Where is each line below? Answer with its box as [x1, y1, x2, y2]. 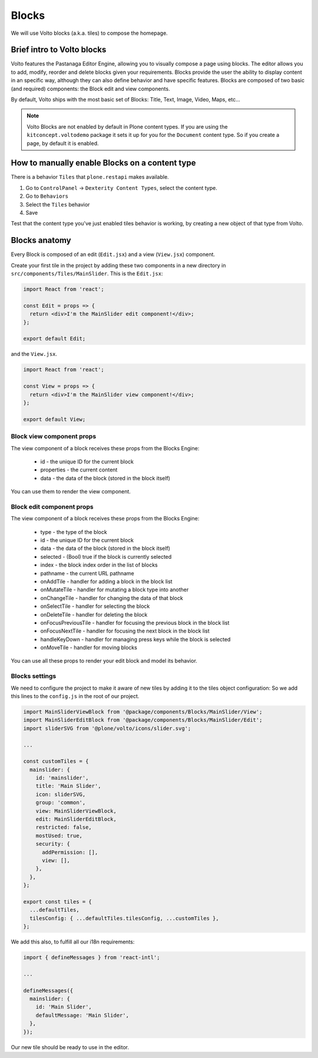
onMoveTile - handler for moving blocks [40, 644, 138, 651]
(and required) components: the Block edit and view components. [11, 85, 170, 92]
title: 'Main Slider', [35, 782, 101, 790]
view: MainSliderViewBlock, [35, 807, 117, 814]
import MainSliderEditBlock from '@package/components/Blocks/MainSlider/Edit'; [23, 717, 263, 723]
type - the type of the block [40, 528, 107, 535]
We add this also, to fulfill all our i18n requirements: [11, 938, 135, 945]
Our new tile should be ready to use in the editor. [11, 1043, 130, 1050]
